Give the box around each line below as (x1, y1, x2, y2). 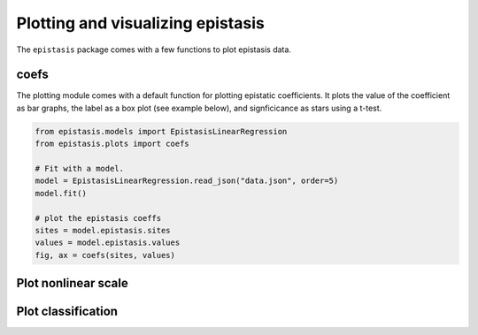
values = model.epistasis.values (35, 238, 181, 247)
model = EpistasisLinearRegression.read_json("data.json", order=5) (35, 176, 339, 186)
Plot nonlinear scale (16, 276, 128, 291)
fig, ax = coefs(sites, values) (35, 250, 176, 260)
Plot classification (16, 304, 119, 319)
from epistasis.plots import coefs (35, 139, 189, 149)
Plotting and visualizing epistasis (16, 13, 265, 33)
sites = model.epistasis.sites (35, 225, 172, 235)
